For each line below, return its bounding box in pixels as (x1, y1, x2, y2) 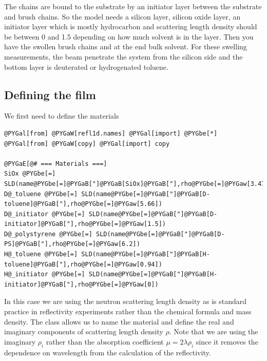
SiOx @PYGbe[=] (4, 170, 56, 178)
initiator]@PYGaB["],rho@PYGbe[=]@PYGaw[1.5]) (4, 220, 166, 228)
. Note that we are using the (169, 326, 258, 337)
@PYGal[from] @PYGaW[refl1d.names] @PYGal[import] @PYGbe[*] (4, 129, 218, 137)
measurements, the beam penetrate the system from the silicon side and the (4, 51, 243, 62)
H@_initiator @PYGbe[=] (4, 271, 85, 278)
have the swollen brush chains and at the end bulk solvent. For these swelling (4, 41, 247, 52)
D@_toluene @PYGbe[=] (4, 190, 78, 198)
